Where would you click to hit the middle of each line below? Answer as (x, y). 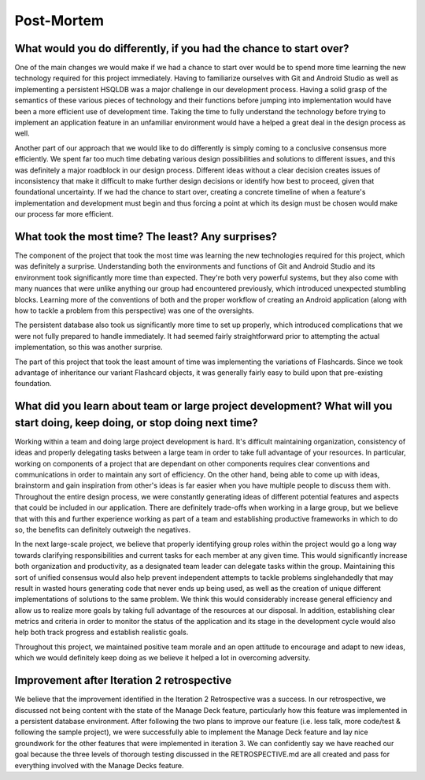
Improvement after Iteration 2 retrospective (123, 680)
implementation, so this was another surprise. (89, 347)
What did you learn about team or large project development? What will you (203, 406)
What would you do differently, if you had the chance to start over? (182, 48)
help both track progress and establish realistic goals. (102, 632)
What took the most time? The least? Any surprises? (146, 236)
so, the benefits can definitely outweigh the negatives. (103, 529)
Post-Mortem (59, 20)
